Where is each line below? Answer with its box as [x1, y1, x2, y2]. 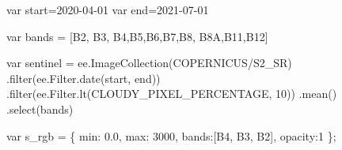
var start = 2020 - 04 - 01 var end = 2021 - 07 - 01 [6, 2, 209, 17]
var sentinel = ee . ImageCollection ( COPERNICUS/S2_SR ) [6, 54, 292, 71]
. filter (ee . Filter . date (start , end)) [6, 69, 161, 86]
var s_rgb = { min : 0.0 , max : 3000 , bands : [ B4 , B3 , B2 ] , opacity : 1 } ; [6, 127, 336, 144]
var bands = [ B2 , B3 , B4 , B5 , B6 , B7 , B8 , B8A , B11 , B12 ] [6, 28, 268, 44]
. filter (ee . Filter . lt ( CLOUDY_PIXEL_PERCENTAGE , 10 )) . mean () [6, 85, 337, 102]
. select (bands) [6, 100, 74, 117]
